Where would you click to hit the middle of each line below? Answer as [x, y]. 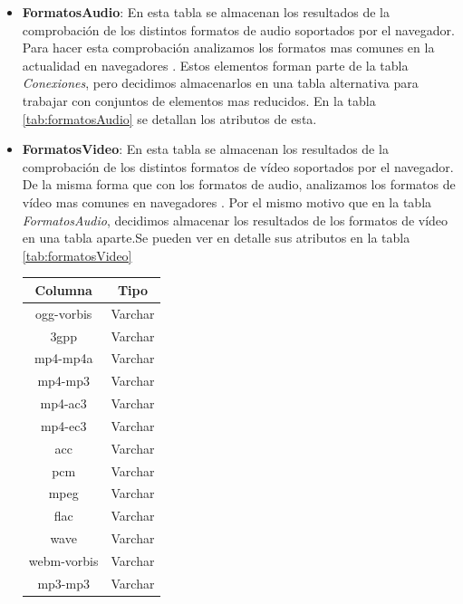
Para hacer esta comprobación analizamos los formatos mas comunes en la [228, 48]
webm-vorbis [63, 560]
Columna [63, 289]
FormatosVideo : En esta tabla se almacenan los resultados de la [205, 149]
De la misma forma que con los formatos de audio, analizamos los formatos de [239, 184]
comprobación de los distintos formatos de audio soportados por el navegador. [238, 29]
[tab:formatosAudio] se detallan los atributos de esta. [169, 118]
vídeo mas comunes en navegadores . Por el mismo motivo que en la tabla [227, 201]
